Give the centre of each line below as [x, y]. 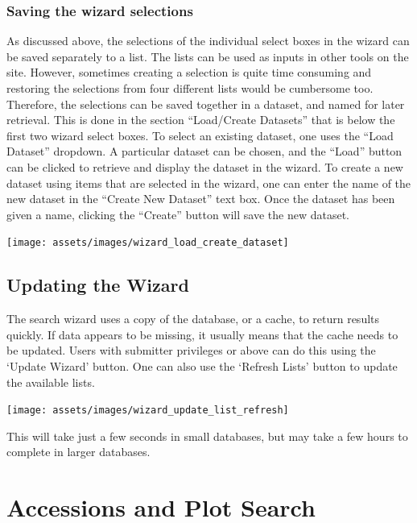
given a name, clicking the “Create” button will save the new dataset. [178, 214]
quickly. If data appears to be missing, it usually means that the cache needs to [202, 334]
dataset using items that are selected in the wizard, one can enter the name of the [209, 183]
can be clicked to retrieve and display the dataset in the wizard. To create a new [205, 166]
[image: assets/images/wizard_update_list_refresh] [148, 411]
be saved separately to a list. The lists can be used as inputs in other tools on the [208, 56]
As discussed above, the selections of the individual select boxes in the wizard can [208, 41]
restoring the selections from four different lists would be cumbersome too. [190, 88]
